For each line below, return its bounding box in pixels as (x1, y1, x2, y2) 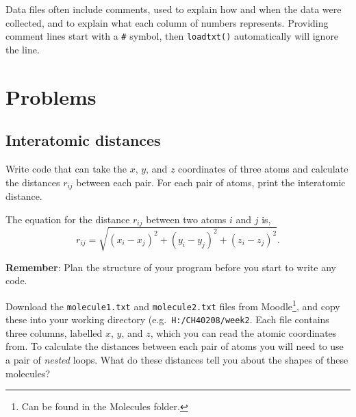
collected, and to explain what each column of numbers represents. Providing (5, 15, 329, 29)
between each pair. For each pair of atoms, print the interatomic (76, 175, 346, 189)
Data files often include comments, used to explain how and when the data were (5, 2, 342, 16)
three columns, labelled (5, 325, 103, 340)
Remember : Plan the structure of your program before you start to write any (5, 260, 336, 274)
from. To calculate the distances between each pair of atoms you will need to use (5, 339, 344, 353)
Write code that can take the (5, 162, 127, 176)
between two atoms (146, 212, 227, 226)
